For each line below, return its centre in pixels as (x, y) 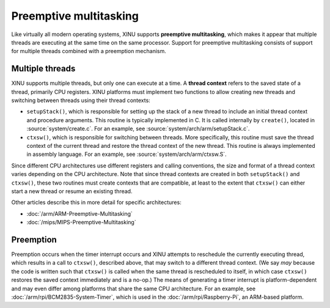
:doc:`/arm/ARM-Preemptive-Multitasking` (79, 213)
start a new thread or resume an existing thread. (72, 191)
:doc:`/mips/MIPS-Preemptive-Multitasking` (82, 222)
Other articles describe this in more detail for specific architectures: (96, 202)
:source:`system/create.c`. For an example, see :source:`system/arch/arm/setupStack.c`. (138, 129)
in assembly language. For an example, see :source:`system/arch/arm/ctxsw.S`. (127, 154)
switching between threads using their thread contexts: (81, 100)
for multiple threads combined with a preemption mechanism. (89, 51)
